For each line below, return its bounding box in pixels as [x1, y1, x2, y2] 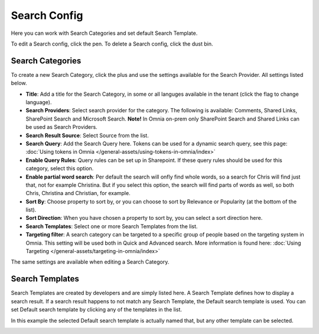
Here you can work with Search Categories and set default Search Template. [11, 30, 198, 37]
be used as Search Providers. [25, 124, 97, 131]
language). [25, 99, 52, 106]
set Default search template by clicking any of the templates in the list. [11, 306, 183, 313]
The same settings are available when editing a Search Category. [11, 258, 170, 265]
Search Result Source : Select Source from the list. [25, 132, 149, 139]
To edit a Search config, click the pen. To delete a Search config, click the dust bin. [11, 40, 213, 47]
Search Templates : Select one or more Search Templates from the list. [25, 222, 198, 230]
